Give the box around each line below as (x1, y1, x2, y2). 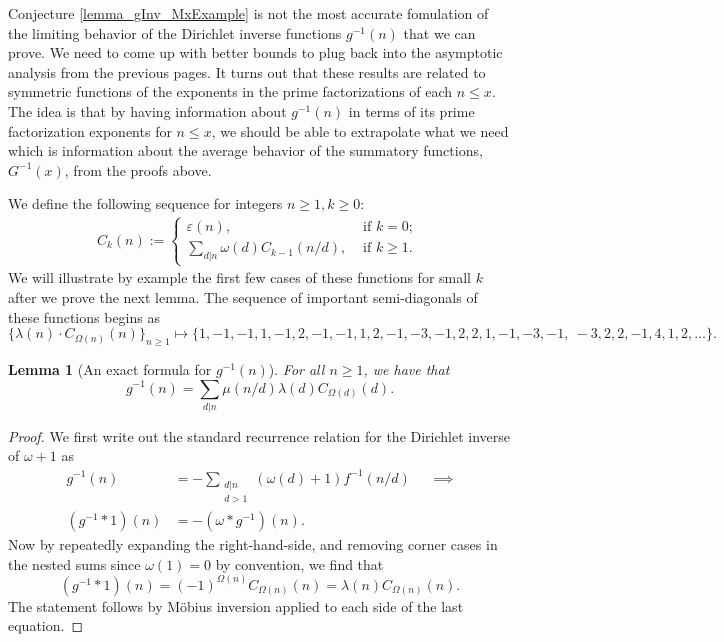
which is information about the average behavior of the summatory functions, (8, 140, 483, 161)
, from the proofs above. (64, 159, 212, 180)
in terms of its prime (348, 100, 475, 121)
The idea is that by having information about (8, 100, 287, 121)
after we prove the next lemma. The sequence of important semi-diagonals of (8, 286, 478, 307)
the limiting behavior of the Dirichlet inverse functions (8, 22, 342, 43)
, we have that (363, 358, 450, 379)
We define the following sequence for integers (8, 193, 283, 214)
